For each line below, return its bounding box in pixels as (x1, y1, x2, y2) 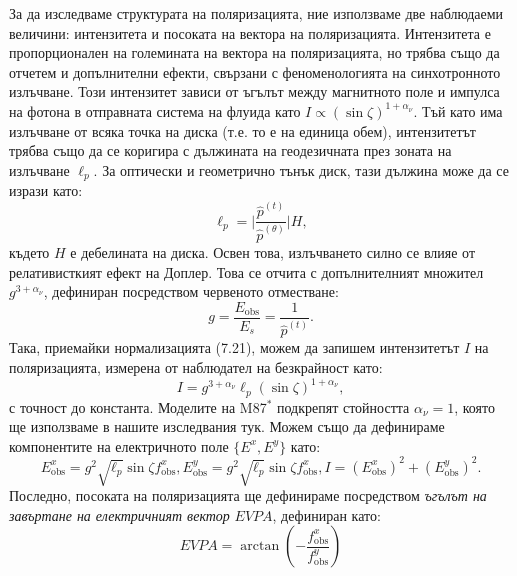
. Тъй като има (413, 100, 503, 121)
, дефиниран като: (272, 504, 381, 525)
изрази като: (9, 180, 83, 201)
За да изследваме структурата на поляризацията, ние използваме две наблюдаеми (9, 3, 504, 23)
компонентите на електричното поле (9, 435, 229, 456)
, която (454, 396, 495, 417)
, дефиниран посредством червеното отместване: (43, 281, 339, 302)
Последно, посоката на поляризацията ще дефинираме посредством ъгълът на (9, 485, 487, 506)
